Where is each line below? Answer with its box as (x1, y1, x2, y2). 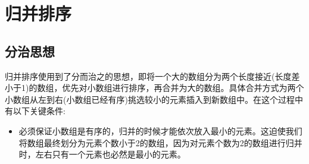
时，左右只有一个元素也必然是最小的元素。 (18, 148, 186, 160)
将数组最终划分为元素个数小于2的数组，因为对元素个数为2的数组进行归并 (18, 136, 302, 149)
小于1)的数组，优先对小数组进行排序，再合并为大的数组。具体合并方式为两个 (5, 81, 304, 94)
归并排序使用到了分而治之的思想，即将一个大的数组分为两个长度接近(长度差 (5, 70, 300, 82)
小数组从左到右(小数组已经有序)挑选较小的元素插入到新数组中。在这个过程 (5, 93, 295, 105)
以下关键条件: (13, 105, 65, 117)
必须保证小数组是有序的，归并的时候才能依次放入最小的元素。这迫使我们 (18, 124, 302, 137)
